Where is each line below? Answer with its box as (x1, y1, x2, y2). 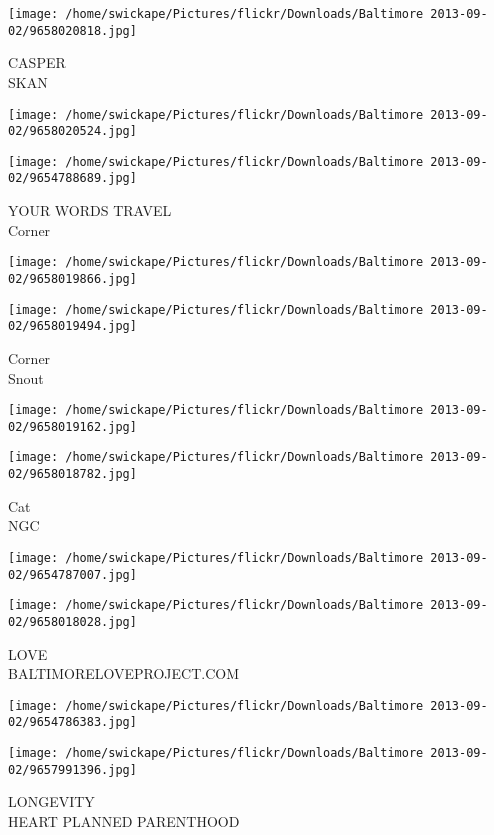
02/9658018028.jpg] (8, 614, 137, 629)
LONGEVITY (8, 791, 95, 812)
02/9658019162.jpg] (8, 419, 137, 434)
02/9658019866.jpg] (8, 271, 137, 286)
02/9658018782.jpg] (8, 467, 137, 482)
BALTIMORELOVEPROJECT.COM (8, 663, 240, 684)
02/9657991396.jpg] (8, 762, 137, 777)
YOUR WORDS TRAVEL (8, 200, 172, 221)
